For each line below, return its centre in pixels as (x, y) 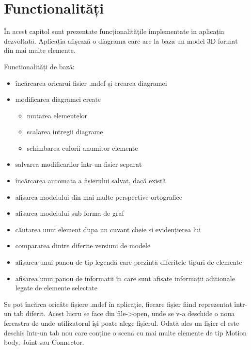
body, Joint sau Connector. (44, 342)
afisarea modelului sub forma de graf (70, 213)
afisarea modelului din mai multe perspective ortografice (99, 197)
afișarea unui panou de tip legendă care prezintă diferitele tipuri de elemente (129, 262)
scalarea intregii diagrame (65, 132)
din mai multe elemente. (40, 50)
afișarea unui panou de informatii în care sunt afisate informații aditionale (125, 278)
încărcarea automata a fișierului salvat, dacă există (91, 181)
